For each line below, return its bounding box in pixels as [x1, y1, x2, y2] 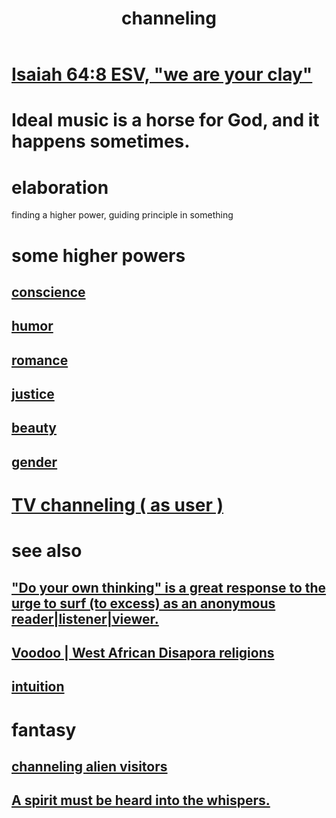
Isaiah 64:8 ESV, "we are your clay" [11, 63, 313, 86]
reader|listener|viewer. [11, 610, 159, 627]
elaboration [11, 176, 109, 199]
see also [11, 540, 83, 562]
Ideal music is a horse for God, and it [11, 109, 320, 132]
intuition [11, 678, 65, 696]
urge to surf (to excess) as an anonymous [11, 595, 276, 612]
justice [11, 386, 55, 403]
